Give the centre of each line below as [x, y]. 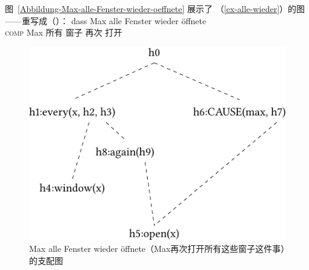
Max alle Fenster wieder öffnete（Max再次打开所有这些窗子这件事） [157, 249]
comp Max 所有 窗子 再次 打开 [64, 32]
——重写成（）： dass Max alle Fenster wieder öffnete [106, 20]
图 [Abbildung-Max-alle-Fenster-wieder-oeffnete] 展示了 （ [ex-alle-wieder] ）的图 [155, 8]
